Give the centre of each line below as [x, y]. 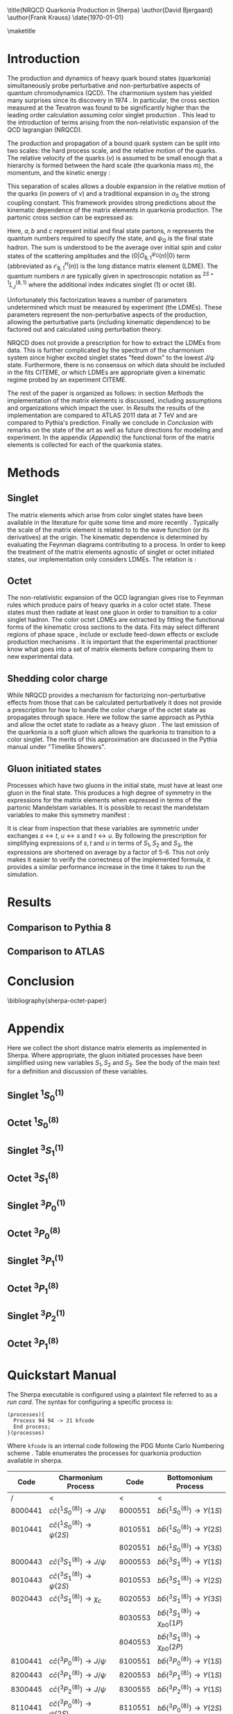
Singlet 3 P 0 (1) [36, 1205]
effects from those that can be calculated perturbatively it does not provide [114, 703]
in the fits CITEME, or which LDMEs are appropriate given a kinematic [106, 372]
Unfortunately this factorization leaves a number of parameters [97, 300]
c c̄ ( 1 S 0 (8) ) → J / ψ [77, 1511]
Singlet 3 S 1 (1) [35, 1150]
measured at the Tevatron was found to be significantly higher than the [109, 108]
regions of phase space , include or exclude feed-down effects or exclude [113, 635]
